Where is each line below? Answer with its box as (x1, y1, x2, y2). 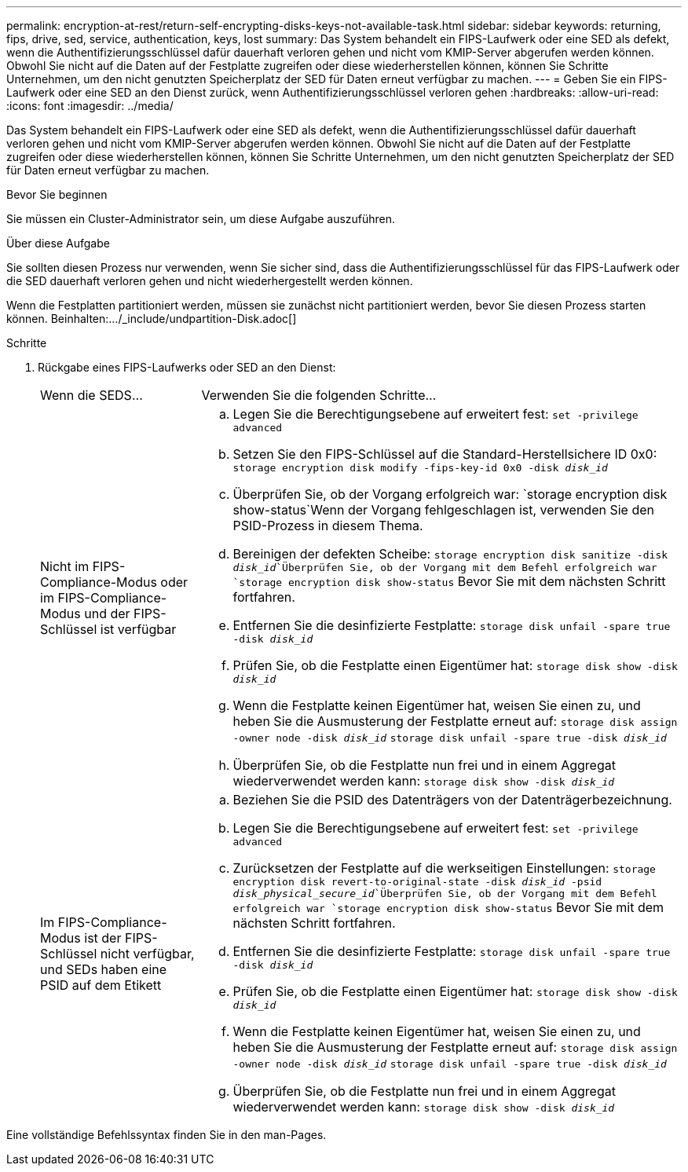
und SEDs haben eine (40, 961, 167, 977)
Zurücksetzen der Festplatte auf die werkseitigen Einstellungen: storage (232, 860, 656, 876)
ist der (84, 929, 122, 946)
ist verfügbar (100, 621, 177, 637)
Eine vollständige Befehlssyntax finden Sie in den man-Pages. (6, 1128, 327, 1141)
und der (84, 605, 130, 621)
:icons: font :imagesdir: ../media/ (6, 99, 174, 112)
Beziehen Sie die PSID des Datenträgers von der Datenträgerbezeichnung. (232, 792, 672, 808)
